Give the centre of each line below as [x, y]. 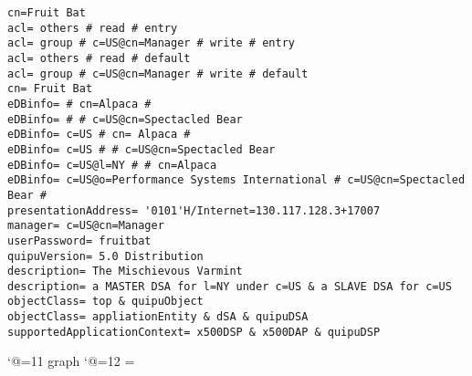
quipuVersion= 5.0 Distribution [105, 256]
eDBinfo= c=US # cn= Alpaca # [99, 135]
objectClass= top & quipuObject [105, 302]
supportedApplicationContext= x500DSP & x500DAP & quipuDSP [194, 332]
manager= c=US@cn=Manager [86, 226]
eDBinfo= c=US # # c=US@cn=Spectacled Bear [142, 149]
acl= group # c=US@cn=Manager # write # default [158, 73]
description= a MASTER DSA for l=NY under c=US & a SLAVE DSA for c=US [230, 286]
